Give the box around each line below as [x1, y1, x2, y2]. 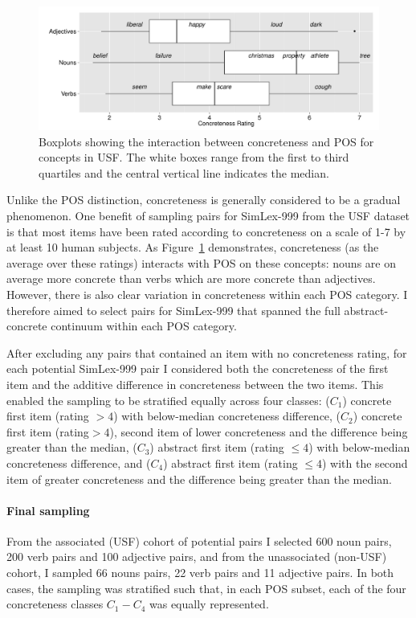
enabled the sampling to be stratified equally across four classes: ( [6, 391, 330, 408]
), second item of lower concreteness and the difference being [109, 423, 408, 440]
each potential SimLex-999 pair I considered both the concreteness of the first [6, 360, 389, 377]
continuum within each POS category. [51, 317, 237, 334]
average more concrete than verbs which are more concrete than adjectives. [6, 270, 376, 287]
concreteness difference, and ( [6, 454, 151, 471]
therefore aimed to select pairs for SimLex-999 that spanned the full [6, 301, 341, 318]
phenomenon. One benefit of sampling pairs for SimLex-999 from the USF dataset [6, 207, 410, 223]
